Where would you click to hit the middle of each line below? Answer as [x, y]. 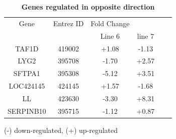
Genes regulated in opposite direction [88, 7]
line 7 [146, 36]
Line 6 [110, 36]
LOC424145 [27, 86]
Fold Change [110, 23]
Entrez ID [68, 23]
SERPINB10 [27, 111]
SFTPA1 [27, 73]
